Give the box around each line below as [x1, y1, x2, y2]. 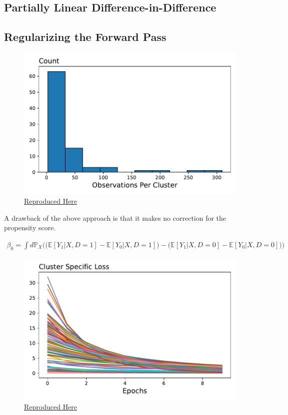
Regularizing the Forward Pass [4, 29, 166, 44]
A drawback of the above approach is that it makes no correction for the [4, 212, 226, 223]
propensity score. [4, 222, 56, 233]
